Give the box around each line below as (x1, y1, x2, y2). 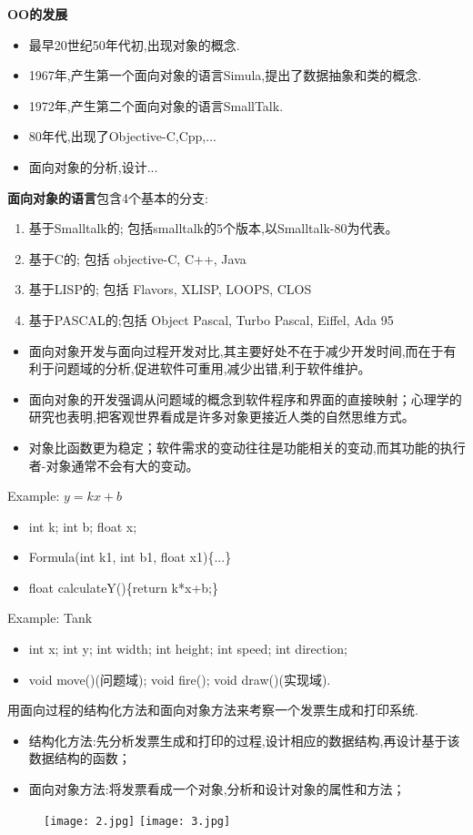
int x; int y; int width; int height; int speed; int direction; (28, 639, 347, 658)
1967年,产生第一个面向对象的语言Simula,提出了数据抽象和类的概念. (28, 66, 422, 85)
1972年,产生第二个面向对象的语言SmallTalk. (28, 96, 284, 115)
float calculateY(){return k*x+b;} (28, 577, 218, 596)
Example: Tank (7, 608, 93, 627)
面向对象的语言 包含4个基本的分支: (7, 188, 208, 207)
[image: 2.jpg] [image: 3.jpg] (44, 814, 231, 828)
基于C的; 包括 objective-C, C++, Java (28, 249, 247, 268)
